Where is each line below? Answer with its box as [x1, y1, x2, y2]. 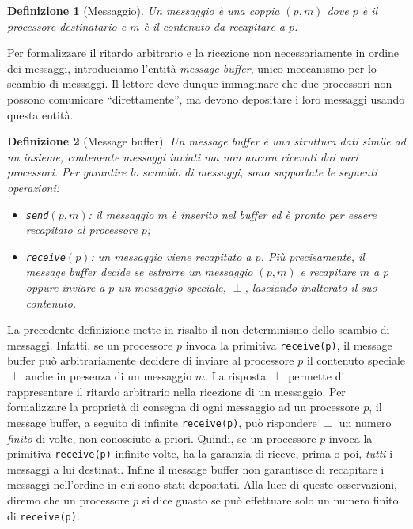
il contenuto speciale [306, 352, 406, 368]
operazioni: [7, 179, 60, 195]
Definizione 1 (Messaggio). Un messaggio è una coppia [7, 2, 280, 18]
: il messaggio [88, 206, 154, 222]
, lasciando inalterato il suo [244, 279, 377, 296]
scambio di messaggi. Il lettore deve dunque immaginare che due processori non [7, 75, 392, 92]
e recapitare [300, 263, 356, 280]
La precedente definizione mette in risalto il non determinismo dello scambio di [7, 321, 390, 338]
